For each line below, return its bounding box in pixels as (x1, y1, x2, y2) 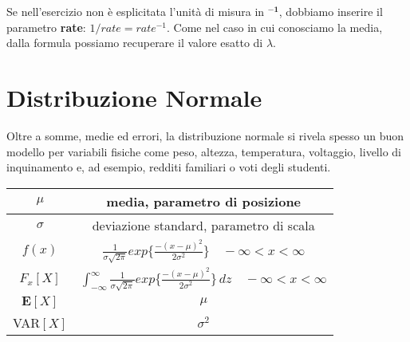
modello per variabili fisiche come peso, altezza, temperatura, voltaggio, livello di (6, 143, 401, 159)
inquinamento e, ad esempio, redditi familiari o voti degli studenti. (6, 159, 331, 175)
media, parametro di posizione (106, 191, 302, 210)
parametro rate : (6, 18, 86, 35)
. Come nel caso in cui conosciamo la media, (167, 18, 383, 35)
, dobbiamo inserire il (278, 3, 383, 19)
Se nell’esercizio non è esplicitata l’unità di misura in (6, 3, 265, 19)
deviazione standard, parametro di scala (92, 215, 315, 234)
